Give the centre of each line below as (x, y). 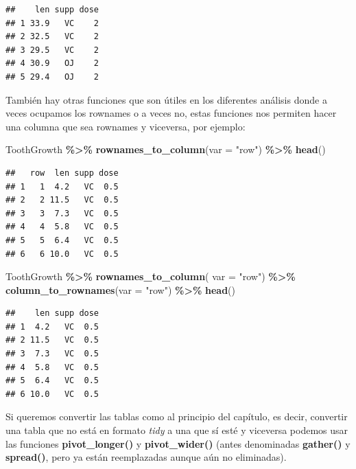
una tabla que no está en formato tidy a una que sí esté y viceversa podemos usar (177, 430)
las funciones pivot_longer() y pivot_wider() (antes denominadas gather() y (178, 443)
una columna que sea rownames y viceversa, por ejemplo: (126, 126)
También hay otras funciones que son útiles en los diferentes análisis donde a (166, 99)
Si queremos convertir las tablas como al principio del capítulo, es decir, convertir (177, 416)
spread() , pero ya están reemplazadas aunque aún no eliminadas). (146, 457)
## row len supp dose (62, 173)
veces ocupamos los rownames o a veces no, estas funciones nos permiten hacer (171, 113)
